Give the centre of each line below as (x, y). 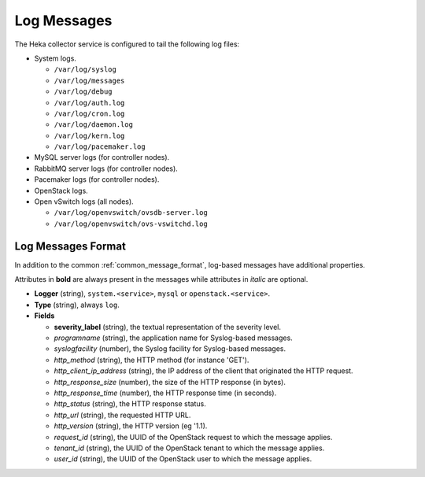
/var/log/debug (83, 92)
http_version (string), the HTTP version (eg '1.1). (131, 426)
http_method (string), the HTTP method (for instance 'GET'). (152, 360)
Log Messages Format (70, 246)
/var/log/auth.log (89, 103)
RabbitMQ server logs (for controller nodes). (106, 168)
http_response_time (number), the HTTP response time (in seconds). (165, 393)
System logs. (55, 58)
